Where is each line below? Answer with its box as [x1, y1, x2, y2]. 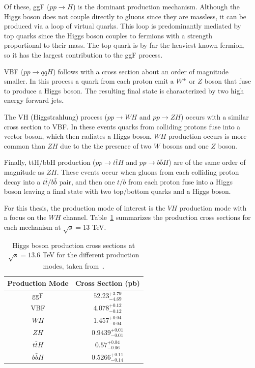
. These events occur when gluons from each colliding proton [57, 166, 239, 177]
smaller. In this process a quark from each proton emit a [4, 76, 174, 86]
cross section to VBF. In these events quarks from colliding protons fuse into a [4, 121, 241, 131]
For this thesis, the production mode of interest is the [4, 202, 166, 213]
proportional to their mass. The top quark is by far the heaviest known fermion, [4, 40, 245, 50]
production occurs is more [168, 131, 247, 141]
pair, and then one [59, 176, 115, 186]
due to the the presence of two [60, 140, 152, 151]
